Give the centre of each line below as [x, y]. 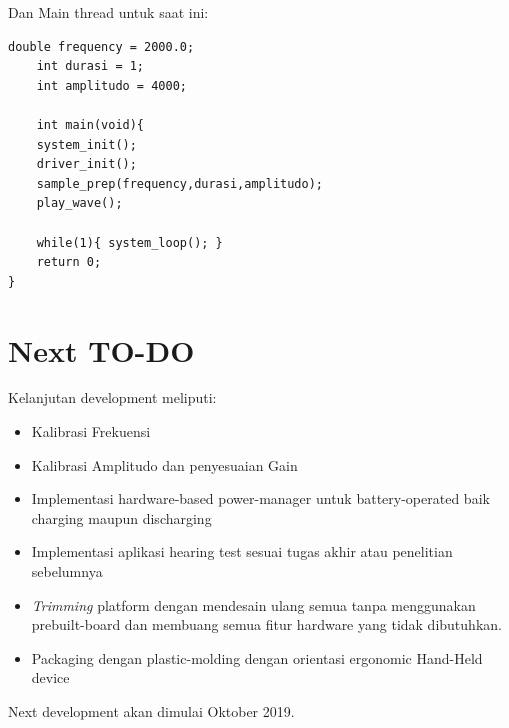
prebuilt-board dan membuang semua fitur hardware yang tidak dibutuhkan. [266, 624]
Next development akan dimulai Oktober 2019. [151, 710]
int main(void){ [90, 124]
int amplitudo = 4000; [111, 85]
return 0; [69, 262]
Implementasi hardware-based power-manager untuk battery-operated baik [260, 498]
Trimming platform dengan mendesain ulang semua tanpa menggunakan [253, 604]
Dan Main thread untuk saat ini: [108, 12]
